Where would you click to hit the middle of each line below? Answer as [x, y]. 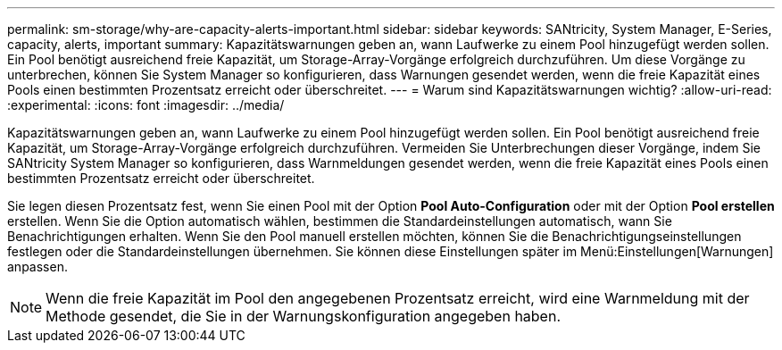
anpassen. [37, 267]
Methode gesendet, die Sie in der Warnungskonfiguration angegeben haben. [304, 316]
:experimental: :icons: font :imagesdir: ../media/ [146, 105]
